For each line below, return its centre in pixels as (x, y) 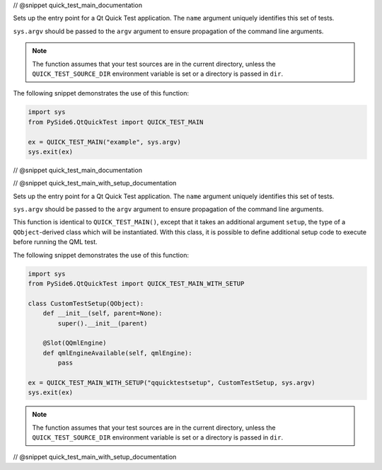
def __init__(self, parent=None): (103, 314)
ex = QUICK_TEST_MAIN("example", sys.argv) (105, 142)
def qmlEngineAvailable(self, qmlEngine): (117, 353)
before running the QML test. (56, 242)
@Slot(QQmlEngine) (75, 343)
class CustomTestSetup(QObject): (86, 303)
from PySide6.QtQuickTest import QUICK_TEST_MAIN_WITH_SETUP (136, 283)
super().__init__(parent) (103, 323)
